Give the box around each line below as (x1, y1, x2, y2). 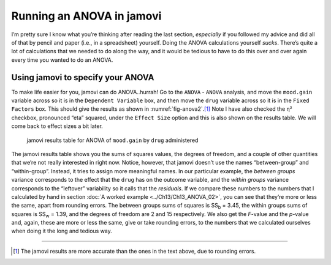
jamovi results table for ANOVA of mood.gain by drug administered (26, 136, 199, 144)
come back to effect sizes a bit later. (11, 122, 104, 130)
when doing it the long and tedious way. (11, 227, 113, 235)
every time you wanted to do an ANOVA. (11, 56, 113, 64)
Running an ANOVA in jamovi (11, 9, 162, 23)
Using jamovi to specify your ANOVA (11, 72, 154, 83)
